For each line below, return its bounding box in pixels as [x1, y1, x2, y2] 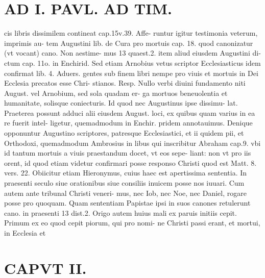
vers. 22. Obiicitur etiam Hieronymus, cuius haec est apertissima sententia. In [4, 167, 247, 178]
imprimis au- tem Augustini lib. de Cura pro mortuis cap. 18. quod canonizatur [4, 37, 253, 48]
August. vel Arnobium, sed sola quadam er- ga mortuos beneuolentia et [4, 87, 228, 98]
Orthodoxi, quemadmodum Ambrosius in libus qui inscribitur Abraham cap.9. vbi [4, 137, 261, 148]
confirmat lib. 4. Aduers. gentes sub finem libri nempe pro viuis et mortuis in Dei [4, 67, 258, 78]
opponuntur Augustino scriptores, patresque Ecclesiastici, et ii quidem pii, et [4, 128, 244, 138]
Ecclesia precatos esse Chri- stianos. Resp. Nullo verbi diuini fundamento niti [4, 78, 246, 88]
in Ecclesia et [4, 228, 46, 238]
